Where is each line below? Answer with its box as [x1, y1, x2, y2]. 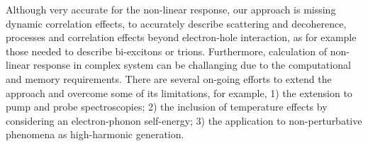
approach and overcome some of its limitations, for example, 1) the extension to [6, 85, 352, 100]
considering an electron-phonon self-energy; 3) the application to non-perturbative [6, 113, 362, 128]
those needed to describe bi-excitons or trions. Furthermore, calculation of [6, 43, 328, 58]
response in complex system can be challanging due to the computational [33, 57, 351, 72]
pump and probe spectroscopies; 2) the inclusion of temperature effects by [6, 99, 328, 114]
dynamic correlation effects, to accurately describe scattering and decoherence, [6, 16, 347, 30]
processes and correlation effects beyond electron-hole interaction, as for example [6, 30, 357, 45]
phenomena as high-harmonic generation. [6, 127, 184, 142]
